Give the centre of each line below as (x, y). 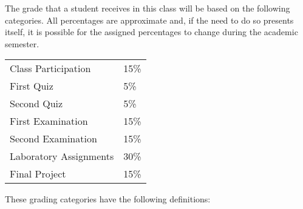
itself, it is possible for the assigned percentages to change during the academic (151, 32)
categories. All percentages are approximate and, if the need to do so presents (149, 20)
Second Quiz (36, 104)
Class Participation (50, 68)
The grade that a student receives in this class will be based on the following (148, 8)
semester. (22, 43)
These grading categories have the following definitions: (108, 199)
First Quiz (32, 86)
